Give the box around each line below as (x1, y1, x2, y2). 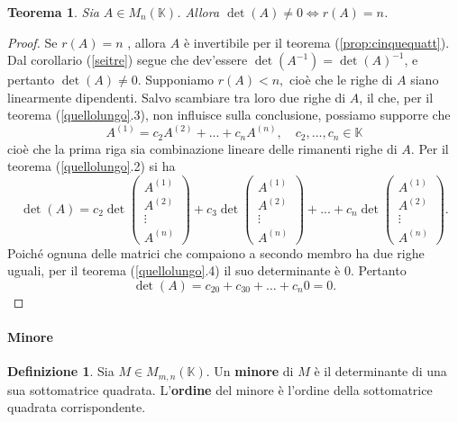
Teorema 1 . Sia (7, 3, 99, 21)
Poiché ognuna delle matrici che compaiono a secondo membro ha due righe (7, 243, 425, 262)
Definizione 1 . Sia (7, 362, 114, 381)
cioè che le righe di (289, 70, 393, 89)
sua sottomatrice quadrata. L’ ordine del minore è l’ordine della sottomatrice (7, 380, 433, 399)
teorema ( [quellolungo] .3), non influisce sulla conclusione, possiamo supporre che (7, 105, 451, 124)
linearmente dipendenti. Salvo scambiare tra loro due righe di (7, 87, 346, 106)
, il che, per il (359, 87, 434, 106)
